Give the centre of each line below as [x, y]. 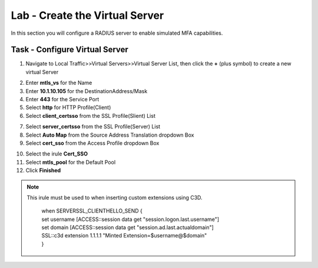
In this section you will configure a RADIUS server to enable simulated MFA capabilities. [117, 33]
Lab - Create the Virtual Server [87, 15]
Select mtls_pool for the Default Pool [71, 162]
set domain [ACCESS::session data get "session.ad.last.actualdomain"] [128, 227]
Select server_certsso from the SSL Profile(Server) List [93, 127]
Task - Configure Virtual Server [70, 50]
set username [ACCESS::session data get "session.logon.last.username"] [130, 219]
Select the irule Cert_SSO [57, 154]
